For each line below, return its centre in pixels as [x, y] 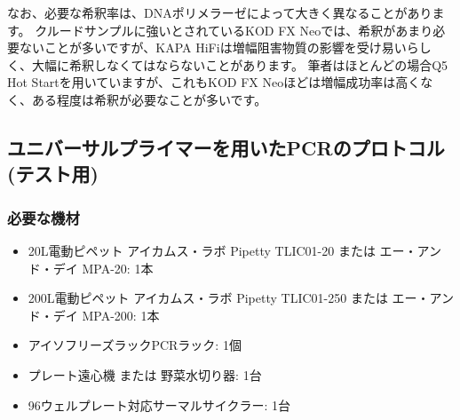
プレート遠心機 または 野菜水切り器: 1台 [145, 374]
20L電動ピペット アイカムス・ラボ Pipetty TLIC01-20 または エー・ [222, 250]
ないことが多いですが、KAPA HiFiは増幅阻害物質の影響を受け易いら [219, 48]
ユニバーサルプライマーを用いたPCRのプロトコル [226, 147]
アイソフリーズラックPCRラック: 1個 [135, 345]
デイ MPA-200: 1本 [106, 315]
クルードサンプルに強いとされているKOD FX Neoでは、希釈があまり [234, 30]
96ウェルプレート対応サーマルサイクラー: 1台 [159, 404]
